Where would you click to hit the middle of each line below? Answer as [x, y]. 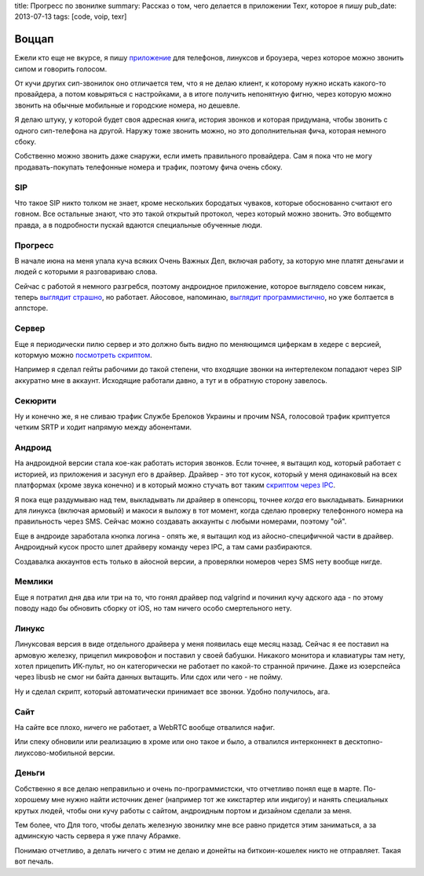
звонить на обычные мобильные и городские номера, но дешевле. [128, 105]
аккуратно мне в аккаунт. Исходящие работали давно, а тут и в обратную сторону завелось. [171, 380]
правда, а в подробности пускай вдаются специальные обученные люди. [139, 224]
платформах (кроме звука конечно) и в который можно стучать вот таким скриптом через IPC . [175, 485]
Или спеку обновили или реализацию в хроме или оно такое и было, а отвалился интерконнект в [179, 742]
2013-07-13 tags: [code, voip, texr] [71, 16]
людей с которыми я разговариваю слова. [86, 272]
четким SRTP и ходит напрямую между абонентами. [103, 427]
